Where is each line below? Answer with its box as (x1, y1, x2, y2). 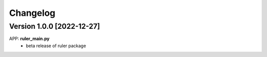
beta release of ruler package (26, 43, 87, 49)
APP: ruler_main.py (9, 36, 49, 42)
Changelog (9, 7, 55, 18)
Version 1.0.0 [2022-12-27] (9, 22, 100, 31)
